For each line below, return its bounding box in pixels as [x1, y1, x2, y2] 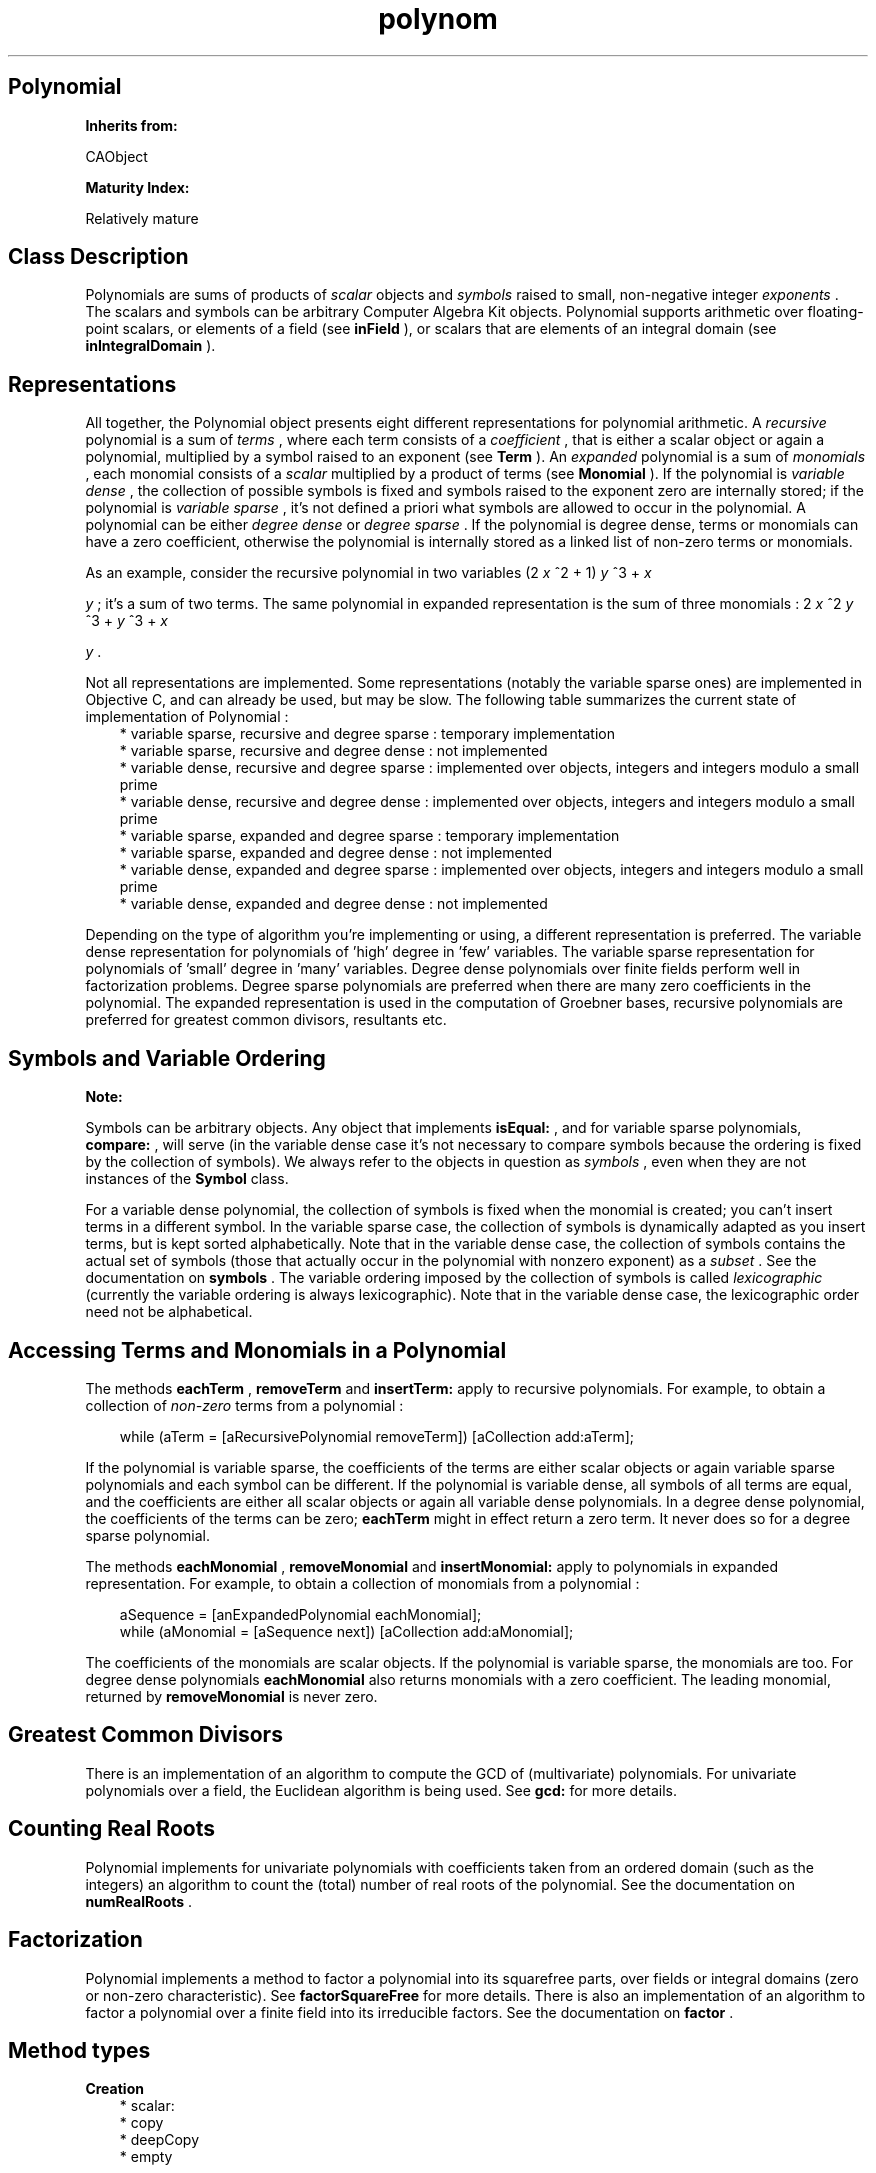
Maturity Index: [85, 178, 190, 196]
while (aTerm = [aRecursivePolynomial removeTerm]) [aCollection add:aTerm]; [119, 1427, 635, 1445]
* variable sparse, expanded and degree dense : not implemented [119, 844, 553, 862]
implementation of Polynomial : [85, 708, 289, 726]
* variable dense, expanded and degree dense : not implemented [119, 895, 548, 913]
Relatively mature [85, 209, 199, 227]
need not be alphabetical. [85, 1303, 253, 1321]
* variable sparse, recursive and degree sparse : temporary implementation [119, 725, 615, 743]
